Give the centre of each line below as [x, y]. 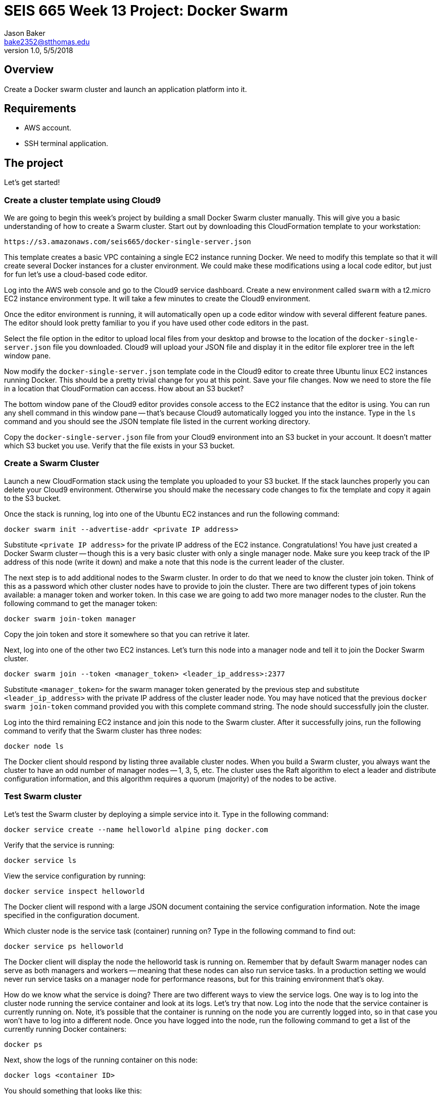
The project [34, 163]
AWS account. [48, 128]
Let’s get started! [32, 182]
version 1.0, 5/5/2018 [39, 50]
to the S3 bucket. [33, 498]
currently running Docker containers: [65, 1029]
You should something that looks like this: [73, 1090]
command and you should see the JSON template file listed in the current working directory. [157, 422]
